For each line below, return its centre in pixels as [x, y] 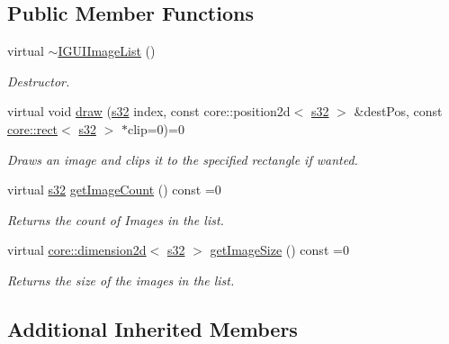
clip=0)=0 [156, 128]
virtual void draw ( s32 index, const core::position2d [149, 111]
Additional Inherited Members [153, 328]
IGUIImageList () [107, 51]
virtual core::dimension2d [77, 250]
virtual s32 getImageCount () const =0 [114, 190]
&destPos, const [398, 111]
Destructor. [39, 81]
